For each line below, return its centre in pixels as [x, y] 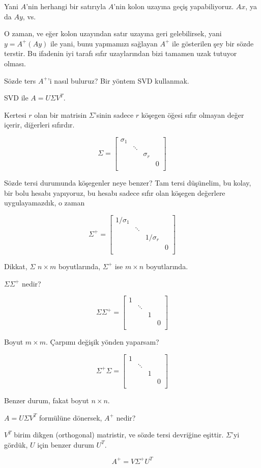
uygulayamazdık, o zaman [45, 203]
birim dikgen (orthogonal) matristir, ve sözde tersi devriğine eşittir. [119, 435]
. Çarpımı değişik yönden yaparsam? [102, 342]
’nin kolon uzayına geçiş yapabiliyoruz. [174, 6]
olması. [15, 63]
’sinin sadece [114, 114]
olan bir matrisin [61, 114]
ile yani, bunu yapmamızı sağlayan [104, 43]
